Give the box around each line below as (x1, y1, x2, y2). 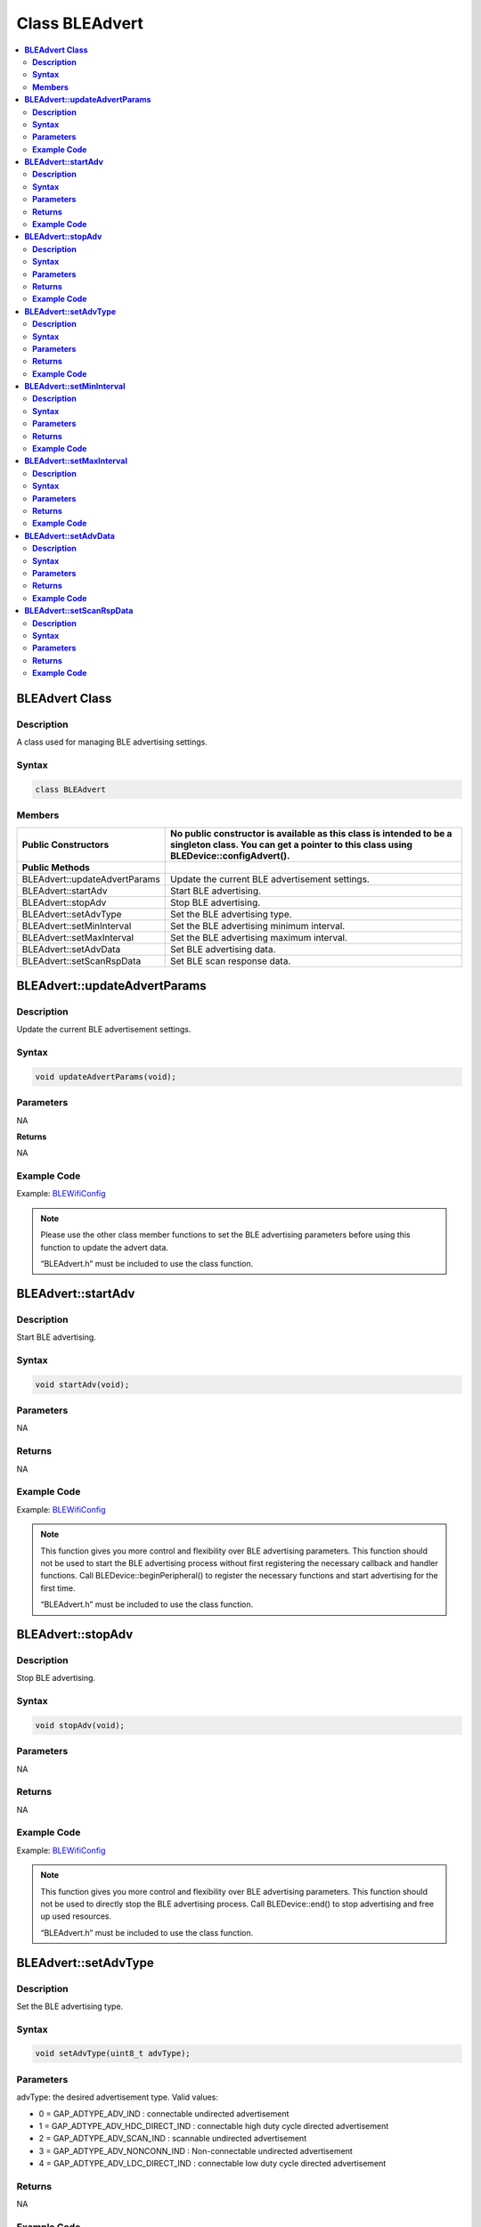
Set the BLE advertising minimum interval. (170, 919, 346, 932)
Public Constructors (21, 838, 110, 851)
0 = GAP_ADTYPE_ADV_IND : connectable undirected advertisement (38, 2108, 289, 2119)
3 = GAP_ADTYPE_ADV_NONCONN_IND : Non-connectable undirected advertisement (38, 2145, 354, 2156)
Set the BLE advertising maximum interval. (170, 931, 347, 943)
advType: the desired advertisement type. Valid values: (16, 2092, 218, 2102)
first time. (40, 1582, 76, 1594)
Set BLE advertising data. (170, 942, 276, 955)
